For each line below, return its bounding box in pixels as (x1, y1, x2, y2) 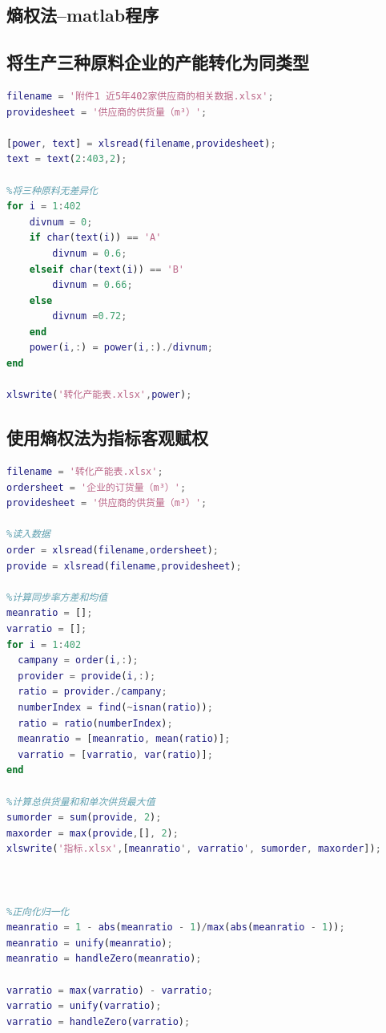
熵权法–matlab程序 (6, 2, 159, 27)
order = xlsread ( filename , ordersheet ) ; (6, 545, 219, 557)
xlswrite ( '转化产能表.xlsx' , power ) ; (6, 389, 192, 401)
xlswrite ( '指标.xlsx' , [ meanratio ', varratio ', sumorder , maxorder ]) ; (6, 843, 381, 855)
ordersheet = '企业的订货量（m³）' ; (6, 481, 187, 493)
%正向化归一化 (6, 905, 70, 918)
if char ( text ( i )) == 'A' (29, 232, 162, 244)
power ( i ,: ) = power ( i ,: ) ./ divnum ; (29, 342, 213, 354)
